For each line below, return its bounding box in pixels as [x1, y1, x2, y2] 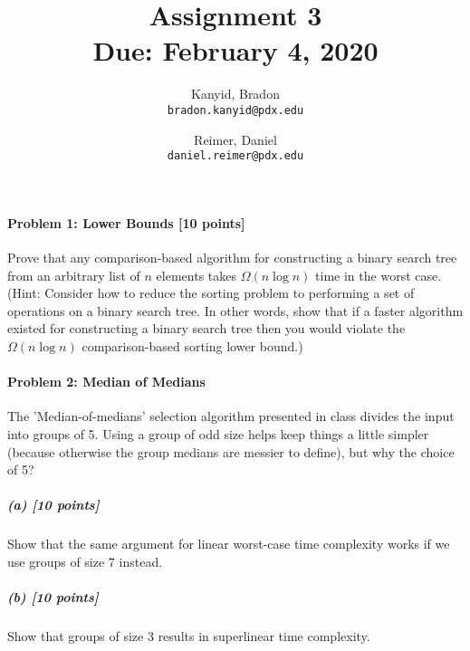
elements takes [156, 265, 237, 284]
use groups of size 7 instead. [7, 551, 163, 570]
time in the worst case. [315, 265, 442, 284]
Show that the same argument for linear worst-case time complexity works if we [7, 534, 450, 553]
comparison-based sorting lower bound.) [82, 336, 303, 355]
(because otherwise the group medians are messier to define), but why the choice [7, 442, 455, 461]
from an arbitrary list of [7, 265, 140, 284]
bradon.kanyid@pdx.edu [167, 103, 304, 117]
